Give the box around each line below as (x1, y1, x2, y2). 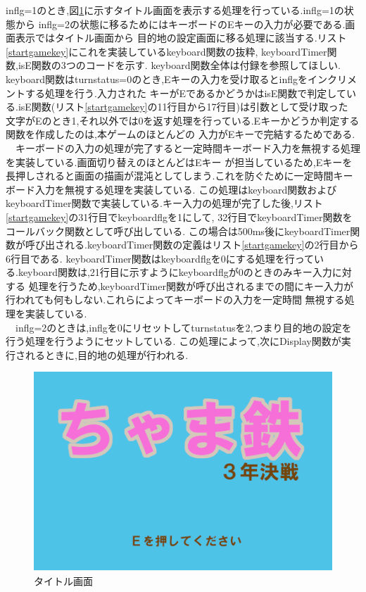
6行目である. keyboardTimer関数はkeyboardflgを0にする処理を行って (6, 251, 315, 265)
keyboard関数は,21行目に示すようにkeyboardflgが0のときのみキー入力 (18, 265, 332, 279)
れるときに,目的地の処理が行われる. (25, 347, 189, 362)
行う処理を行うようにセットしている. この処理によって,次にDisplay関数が (6, 334, 341, 348)
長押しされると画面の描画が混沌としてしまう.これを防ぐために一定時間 (6, 168, 334, 183)
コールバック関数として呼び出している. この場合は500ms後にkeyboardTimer (6, 223, 351, 238)
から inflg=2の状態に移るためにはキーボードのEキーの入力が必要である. (15, 16, 346, 31)
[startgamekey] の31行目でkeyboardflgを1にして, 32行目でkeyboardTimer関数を (6, 209, 353, 224)
